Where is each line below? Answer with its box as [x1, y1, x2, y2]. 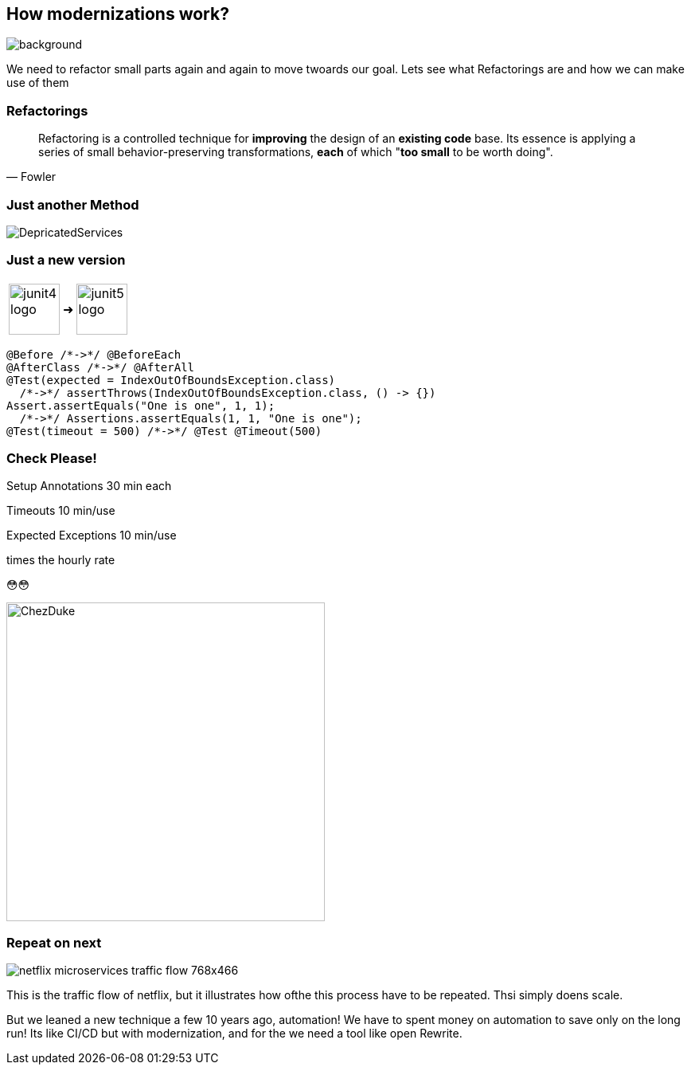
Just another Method [6, 196, 139, 213]
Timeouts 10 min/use [6, 504, 115, 518]
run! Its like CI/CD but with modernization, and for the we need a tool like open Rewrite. [6, 1026, 463, 1041]
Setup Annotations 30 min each [6, 479, 172, 493]
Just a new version [6, 252, 126, 269]
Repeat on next [6, 934, 102, 951]
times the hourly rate [6, 553, 115, 567]
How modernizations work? [6, 4, 229, 24]
